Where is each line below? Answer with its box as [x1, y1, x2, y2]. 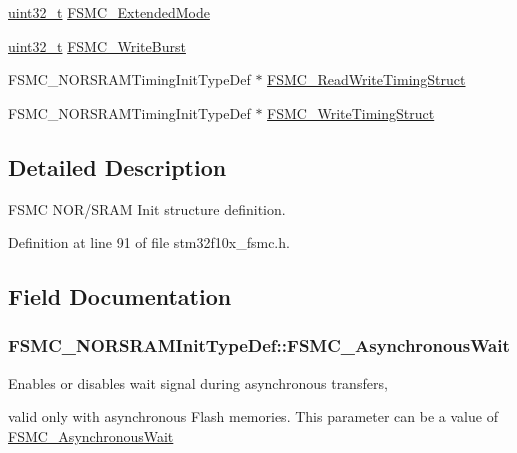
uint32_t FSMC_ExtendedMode [8, 2, 210, 22]
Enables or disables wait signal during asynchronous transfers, [8, 372, 388, 393]
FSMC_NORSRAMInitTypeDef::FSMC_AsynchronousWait [8, 333, 510, 358]
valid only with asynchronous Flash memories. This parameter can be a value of [8, 406, 498, 427]
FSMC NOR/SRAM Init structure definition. [8, 198, 286, 219]
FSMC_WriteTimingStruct [267, 102, 435, 123]
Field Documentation [8, 281, 232, 312]
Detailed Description [8, 151, 227, 182]
